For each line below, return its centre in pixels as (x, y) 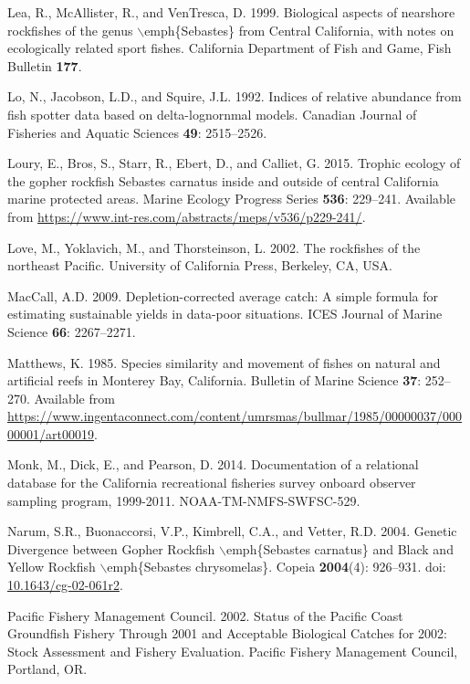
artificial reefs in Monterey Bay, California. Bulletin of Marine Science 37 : (214, 380)
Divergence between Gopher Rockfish (111, 548)
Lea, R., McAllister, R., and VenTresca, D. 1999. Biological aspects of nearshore (231, 12)
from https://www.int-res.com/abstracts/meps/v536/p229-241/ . (187, 216)
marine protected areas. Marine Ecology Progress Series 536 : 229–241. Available (232, 199)
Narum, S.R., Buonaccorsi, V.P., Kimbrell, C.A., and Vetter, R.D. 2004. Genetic (232, 531)
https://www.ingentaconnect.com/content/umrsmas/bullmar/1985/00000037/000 (235, 416)
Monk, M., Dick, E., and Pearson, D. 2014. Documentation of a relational (213, 464)
